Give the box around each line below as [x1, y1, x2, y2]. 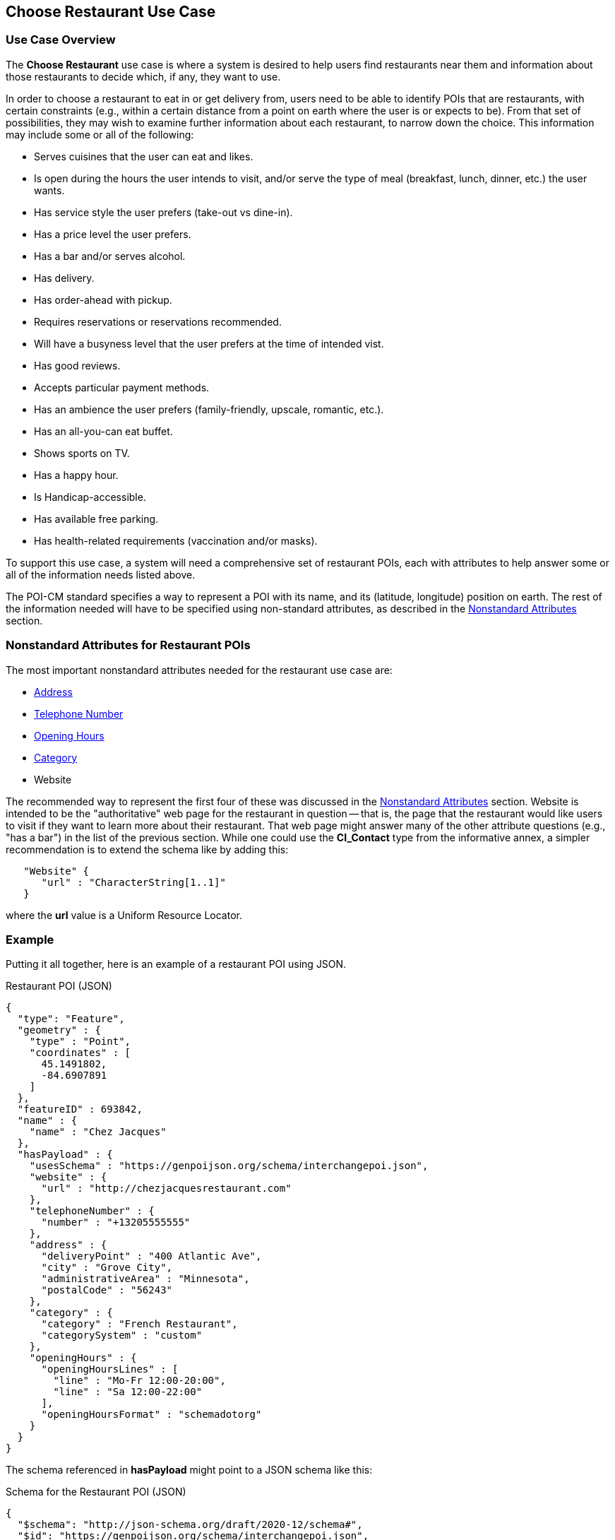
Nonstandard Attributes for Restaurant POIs [6, 638, 251, 653]
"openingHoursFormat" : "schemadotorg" [41, 1409, 262, 1421]
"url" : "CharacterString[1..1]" [41, 876, 226, 888]
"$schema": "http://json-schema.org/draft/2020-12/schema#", [17, 1519, 363, 1531]
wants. [34, 184, 65, 196]
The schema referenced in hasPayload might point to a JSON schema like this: [6, 1464, 373, 1476]
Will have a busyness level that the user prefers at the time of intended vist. [34, 337, 384, 350]
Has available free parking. [34, 512, 159, 525]
